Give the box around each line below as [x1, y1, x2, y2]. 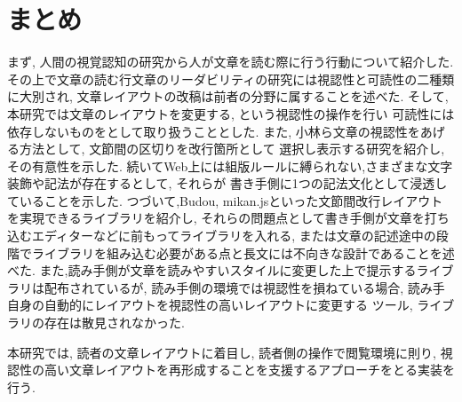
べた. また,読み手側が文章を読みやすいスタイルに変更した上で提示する [7, 261, 417, 280]
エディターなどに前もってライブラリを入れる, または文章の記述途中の [31, 226, 436, 245]
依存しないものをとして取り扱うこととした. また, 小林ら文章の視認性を [7, 122, 420, 140]
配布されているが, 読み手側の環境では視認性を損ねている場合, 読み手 [44, 278, 445, 296]
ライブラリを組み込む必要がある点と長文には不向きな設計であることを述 [31, 243, 455, 262]
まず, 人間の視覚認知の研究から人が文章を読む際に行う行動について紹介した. [7, 52, 454, 71]
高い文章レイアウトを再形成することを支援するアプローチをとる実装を [44, 360, 455, 379]
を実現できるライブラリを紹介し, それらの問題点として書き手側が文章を [7, 209, 425, 227]
